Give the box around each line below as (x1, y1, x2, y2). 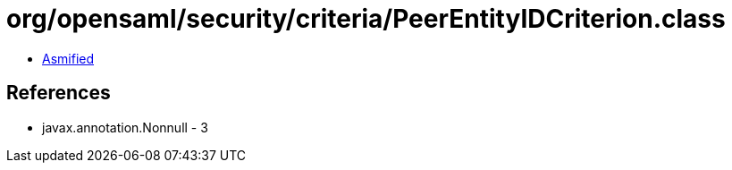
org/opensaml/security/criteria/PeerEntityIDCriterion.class (6, 4, 726, 34)
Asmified (42, 50, 95, 66)
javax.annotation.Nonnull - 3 (42, 119, 208, 135)
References (6, 81, 111, 105)
